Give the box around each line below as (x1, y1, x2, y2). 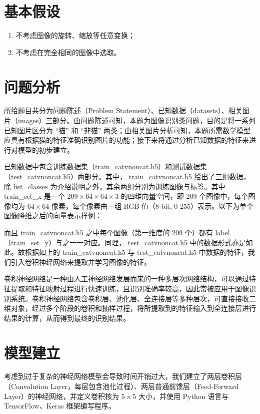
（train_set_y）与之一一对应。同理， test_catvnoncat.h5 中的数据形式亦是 (4, 237, 246, 247)
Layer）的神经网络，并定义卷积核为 (4, 390, 119, 401)
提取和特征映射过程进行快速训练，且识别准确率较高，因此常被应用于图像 (10, 283, 249, 293)
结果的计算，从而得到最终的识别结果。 (4, 312, 130, 323)
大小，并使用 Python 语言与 (138, 390, 229, 401)
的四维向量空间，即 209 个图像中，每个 (120, 191, 248, 201)
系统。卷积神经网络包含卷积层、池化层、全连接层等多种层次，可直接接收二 (10, 293, 256, 303)
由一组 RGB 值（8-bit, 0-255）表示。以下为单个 (100, 200, 254, 211)
